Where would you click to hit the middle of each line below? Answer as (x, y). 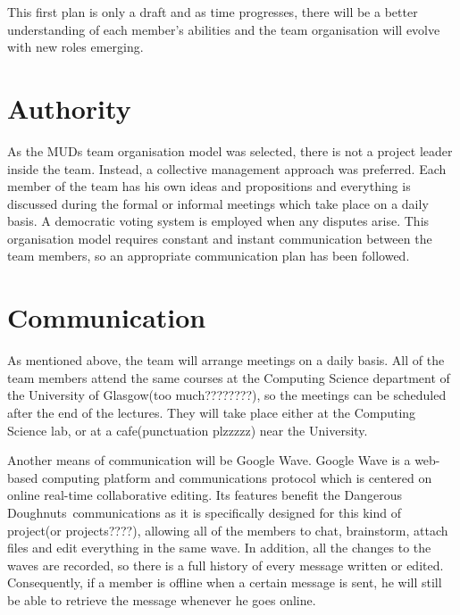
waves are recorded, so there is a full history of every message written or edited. (226, 565)
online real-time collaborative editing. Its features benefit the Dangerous (205, 495)
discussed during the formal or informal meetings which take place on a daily (218, 203)
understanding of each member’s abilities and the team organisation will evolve (224, 29)
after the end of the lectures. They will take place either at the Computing (212, 412)
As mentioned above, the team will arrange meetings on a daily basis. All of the (226, 360)
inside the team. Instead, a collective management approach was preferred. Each (227, 168)
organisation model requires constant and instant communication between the (220, 238)
